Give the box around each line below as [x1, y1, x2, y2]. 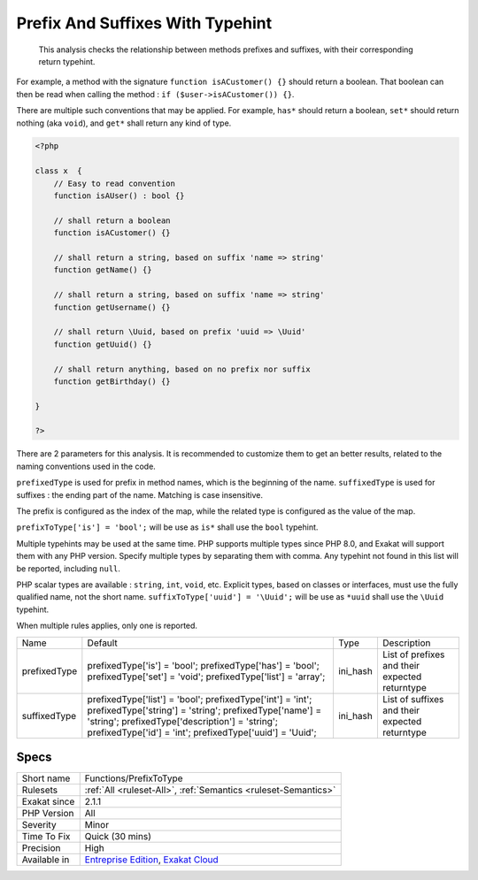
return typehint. [38, 56, 96, 66]
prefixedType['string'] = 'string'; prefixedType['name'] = [87, 704, 322, 716]
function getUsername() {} [53, 302, 172, 312]
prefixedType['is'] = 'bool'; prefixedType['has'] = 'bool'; [87, 659, 320, 671]
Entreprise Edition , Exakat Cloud [84, 853, 219, 866]
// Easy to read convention [53, 178, 176, 188]
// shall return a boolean [53, 215, 172, 226]
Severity [21, 819, 57, 831]
